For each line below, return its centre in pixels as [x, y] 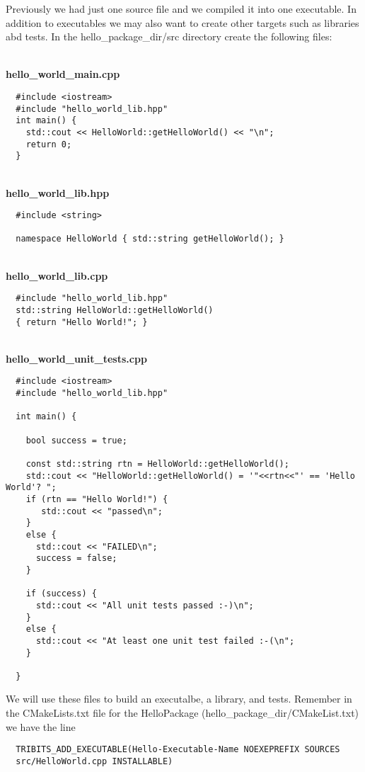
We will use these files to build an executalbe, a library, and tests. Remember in [179, 699]
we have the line [41, 726]
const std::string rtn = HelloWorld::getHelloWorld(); [157, 464]
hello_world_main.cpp [63, 74]
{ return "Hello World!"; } [82, 322]
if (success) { [61, 594]
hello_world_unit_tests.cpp [76, 358]
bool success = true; [76, 440]
